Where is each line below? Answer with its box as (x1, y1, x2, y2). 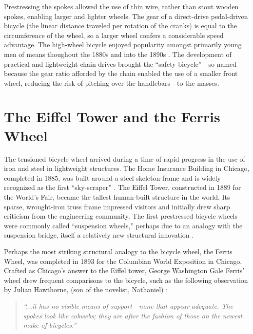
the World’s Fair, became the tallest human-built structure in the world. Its (4, 192, 230, 202)
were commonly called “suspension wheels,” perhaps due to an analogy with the (4, 220, 243, 230)
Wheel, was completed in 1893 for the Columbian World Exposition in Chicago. (4, 256, 242, 266)
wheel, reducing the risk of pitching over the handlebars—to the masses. (4, 77, 219, 88)
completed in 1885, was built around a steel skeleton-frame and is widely (4, 172, 221, 183)
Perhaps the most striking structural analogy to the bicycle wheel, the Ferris (4, 246, 233, 256)
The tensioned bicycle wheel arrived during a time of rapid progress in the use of (4, 153, 245, 164)
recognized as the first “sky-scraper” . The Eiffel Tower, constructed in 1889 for (4, 182, 241, 192)
